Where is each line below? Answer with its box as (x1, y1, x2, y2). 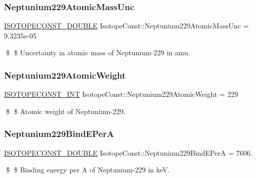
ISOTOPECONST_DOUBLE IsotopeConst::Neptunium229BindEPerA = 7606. (4, 147, 252, 158)
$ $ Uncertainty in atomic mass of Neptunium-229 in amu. (6, 47, 190, 58)
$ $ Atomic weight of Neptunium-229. (6, 105, 125, 116)
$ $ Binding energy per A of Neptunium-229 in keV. (6, 164, 170, 175)
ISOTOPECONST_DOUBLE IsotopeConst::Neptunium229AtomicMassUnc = (4, 20, 249, 31)
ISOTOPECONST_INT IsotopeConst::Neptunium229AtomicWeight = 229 (4, 89, 238, 99)
